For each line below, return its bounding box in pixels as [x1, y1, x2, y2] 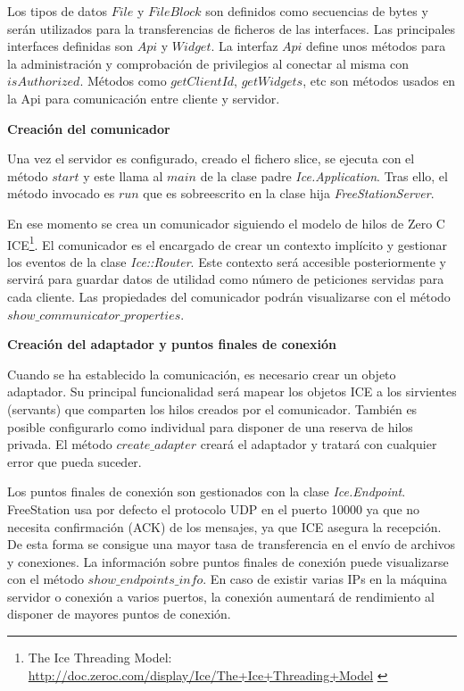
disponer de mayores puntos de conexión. [7, 604, 231, 623]
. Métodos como [79, 71, 167, 90]
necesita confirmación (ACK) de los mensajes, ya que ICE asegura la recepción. [7, 517, 442, 536]
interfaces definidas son [7, 37, 134, 55]
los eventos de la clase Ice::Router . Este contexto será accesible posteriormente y [7, 252, 446, 271]
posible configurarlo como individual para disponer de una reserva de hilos [7, 417, 413, 436]
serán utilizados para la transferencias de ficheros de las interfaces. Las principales [7, 19, 456, 37]
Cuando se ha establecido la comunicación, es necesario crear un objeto [7, 364, 396, 383]
